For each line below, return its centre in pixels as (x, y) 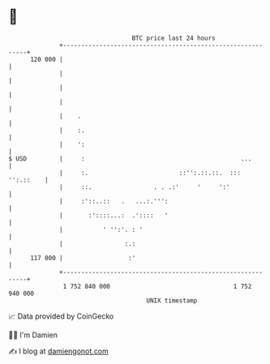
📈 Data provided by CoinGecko (61, 316)
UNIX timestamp (172, 300)
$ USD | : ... (130, 158)
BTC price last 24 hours (174, 38)
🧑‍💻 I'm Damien (33, 335)
